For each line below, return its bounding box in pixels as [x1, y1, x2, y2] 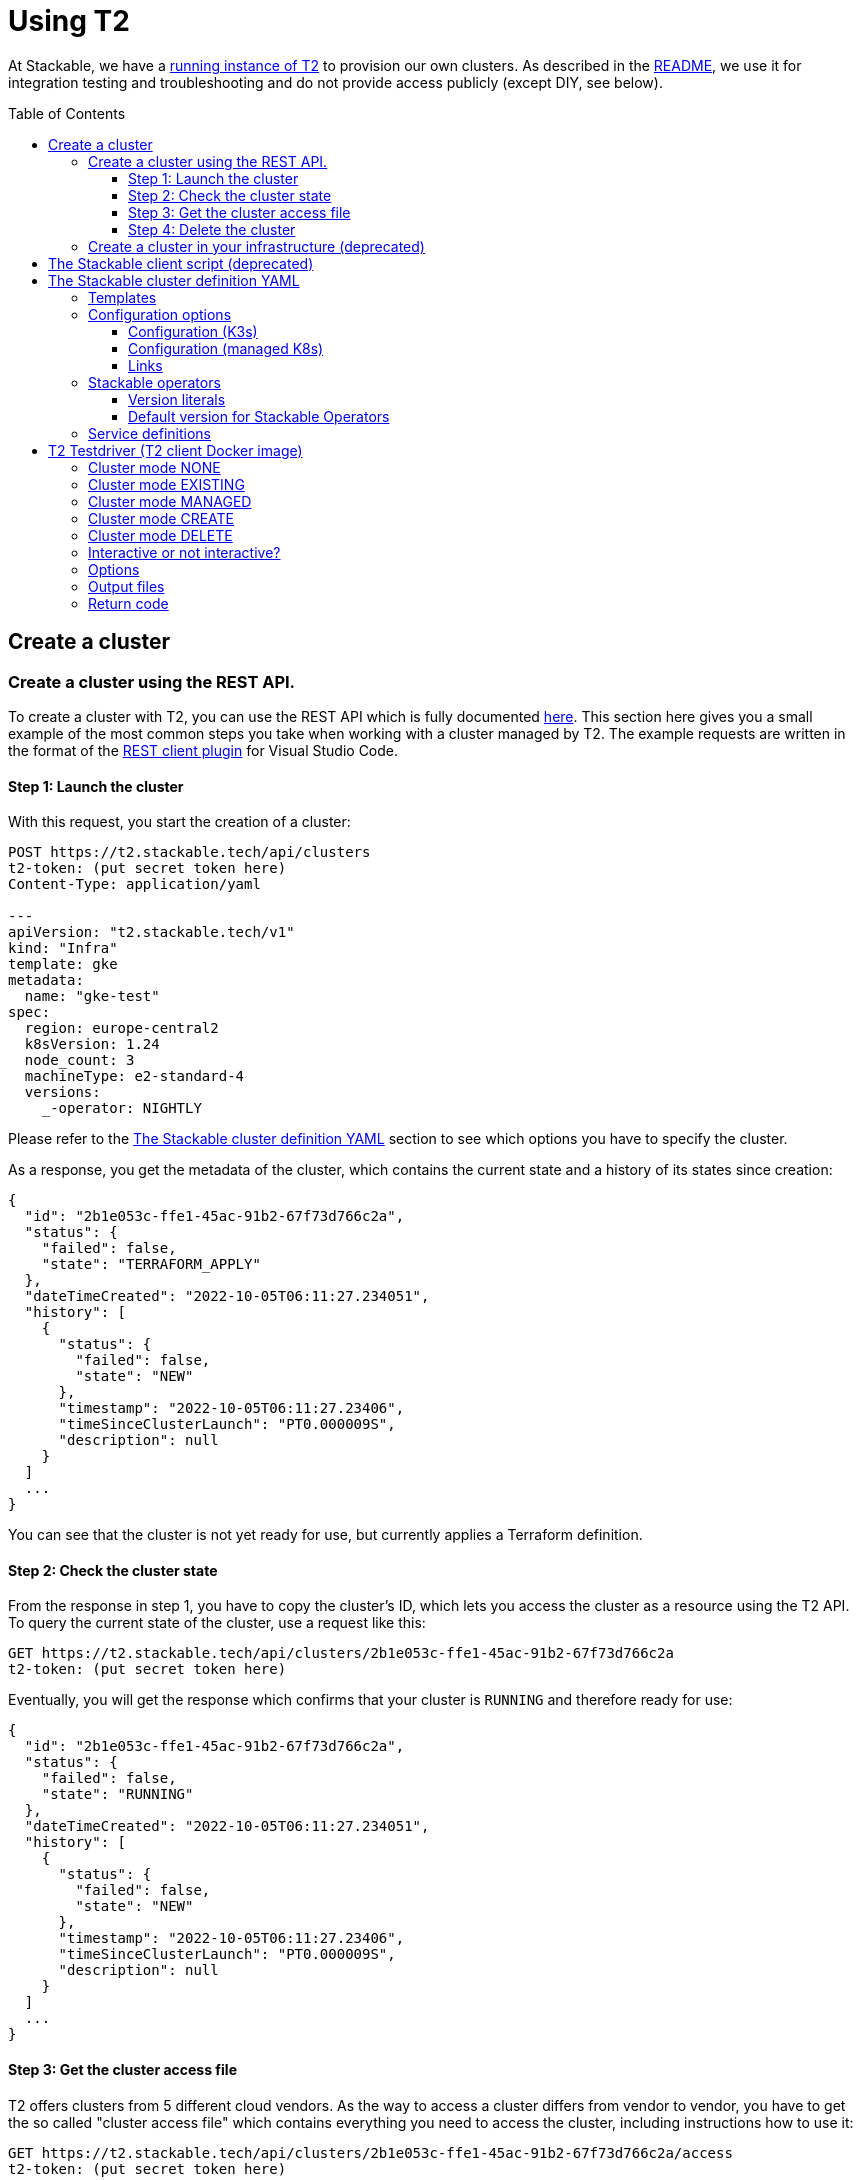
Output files [88, 577, 165, 595]
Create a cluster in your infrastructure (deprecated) [88, 237, 425, 255]
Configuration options [88, 305, 232, 323]
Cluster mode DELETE [88, 526, 233, 544]
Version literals [128, 390, 226, 408]
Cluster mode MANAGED [88, 492, 252, 510]
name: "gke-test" [24, 988, 160, 1005]
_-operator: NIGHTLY [41, 1100, 202, 1117]
